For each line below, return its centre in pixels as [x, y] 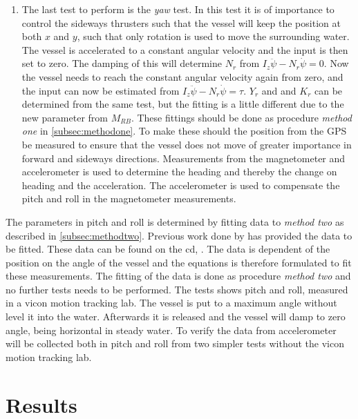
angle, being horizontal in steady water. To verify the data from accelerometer [171, 330]
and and [279, 90]
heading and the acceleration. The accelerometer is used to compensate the [181, 185]
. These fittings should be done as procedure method [241, 117]
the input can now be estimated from [101, 90]
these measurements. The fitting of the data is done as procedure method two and [178, 276]
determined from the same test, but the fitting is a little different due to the [183, 104]
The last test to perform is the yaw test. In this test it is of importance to [178, 9]
